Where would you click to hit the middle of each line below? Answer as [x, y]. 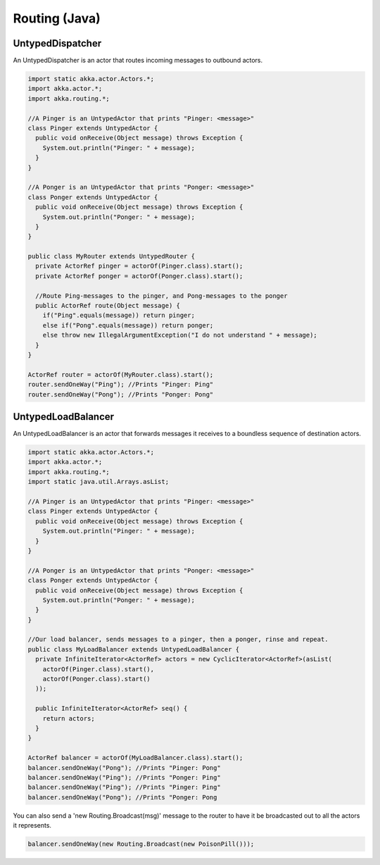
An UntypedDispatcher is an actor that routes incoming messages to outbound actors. [138, 61]
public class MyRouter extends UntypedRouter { [111, 256]
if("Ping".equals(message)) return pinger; [119, 316]
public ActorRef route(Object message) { [108, 306]
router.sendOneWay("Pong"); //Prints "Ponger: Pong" [121, 394]
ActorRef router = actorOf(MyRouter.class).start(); [121, 374]
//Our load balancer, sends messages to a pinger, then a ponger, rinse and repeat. [178, 640]
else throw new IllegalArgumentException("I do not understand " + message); [180, 335]
